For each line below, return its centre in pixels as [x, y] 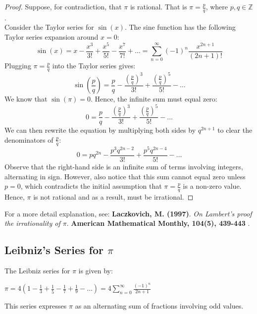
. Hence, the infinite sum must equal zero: [154, 99]
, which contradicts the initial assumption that [91, 186]
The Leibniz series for [37, 270]
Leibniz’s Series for [54, 250]
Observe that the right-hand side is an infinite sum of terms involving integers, [124, 166]
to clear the [235, 130]
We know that [26, 99]
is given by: [96, 270]
